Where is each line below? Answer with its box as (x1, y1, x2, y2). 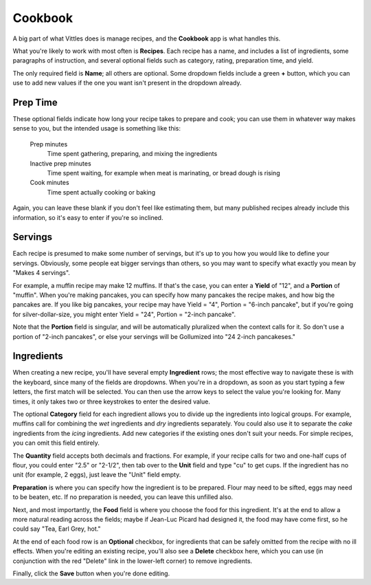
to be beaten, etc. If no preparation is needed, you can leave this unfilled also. (12, 493, 234, 501)
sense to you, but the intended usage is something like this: (12, 124, 181, 133)
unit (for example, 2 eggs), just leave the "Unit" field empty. (12, 471, 181, 479)
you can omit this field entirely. (12, 439, 100, 447)
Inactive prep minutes (30, 159, 92, 168)
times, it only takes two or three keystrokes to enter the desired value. (12, 397, 211, 406)
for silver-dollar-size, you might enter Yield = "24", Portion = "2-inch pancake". (12, 310, 236, 318)
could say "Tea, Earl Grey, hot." (12, 525, 101, 533)
